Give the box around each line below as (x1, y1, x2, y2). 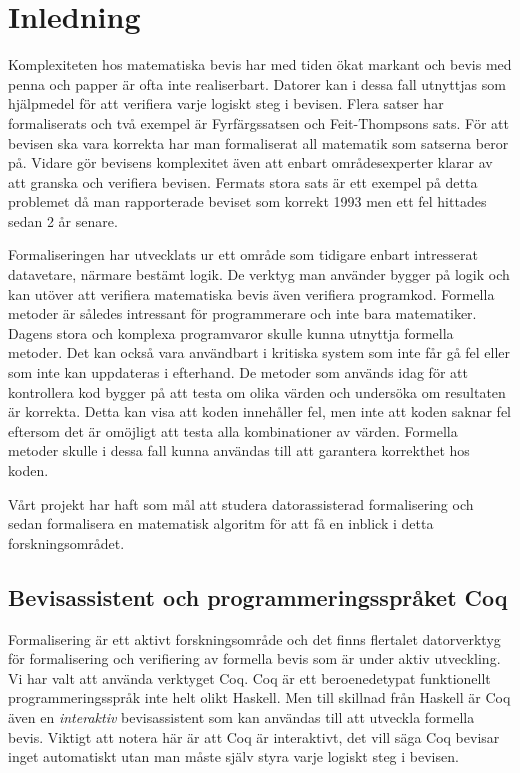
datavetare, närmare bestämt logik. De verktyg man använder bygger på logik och (8, 264, 510, 285)
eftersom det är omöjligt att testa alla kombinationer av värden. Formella (8, 420, 458, 441)
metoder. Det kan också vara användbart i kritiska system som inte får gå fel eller (8, 342, 511, 363)
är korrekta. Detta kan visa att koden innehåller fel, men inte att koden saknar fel (8, 401, 512, 422)
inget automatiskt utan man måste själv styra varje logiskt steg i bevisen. (8, 746, 459, 767)
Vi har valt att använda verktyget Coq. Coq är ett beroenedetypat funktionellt (8, 667, 491, 688)
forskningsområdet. (8, 532, 125, 553)
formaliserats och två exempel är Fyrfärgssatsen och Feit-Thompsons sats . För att (8, 112, 509, 133)
